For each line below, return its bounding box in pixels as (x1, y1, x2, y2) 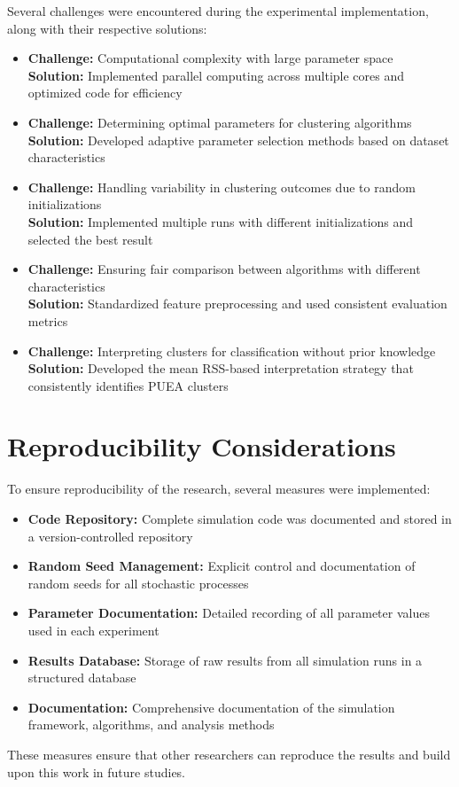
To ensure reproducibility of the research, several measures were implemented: (7, 479, 431, 498)
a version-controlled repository (27, 526, 193, 545)
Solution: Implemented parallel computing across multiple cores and (27, 66, 405, 84)
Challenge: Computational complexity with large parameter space (27, 49, 393, 67)
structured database (27, 668, 136, 687)
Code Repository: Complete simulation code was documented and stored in (27, 510, 452, 527)
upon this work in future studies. (7, 762, 186, 781)
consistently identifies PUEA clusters (27, 376, 229, 394)
